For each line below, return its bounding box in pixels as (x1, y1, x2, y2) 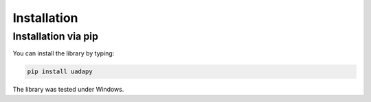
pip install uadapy (27, 68, 93, 75)
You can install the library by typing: (12, 49, 115, 58)
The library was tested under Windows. (12, 86, 124, 94)
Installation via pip (12, 30, 99, 42)
